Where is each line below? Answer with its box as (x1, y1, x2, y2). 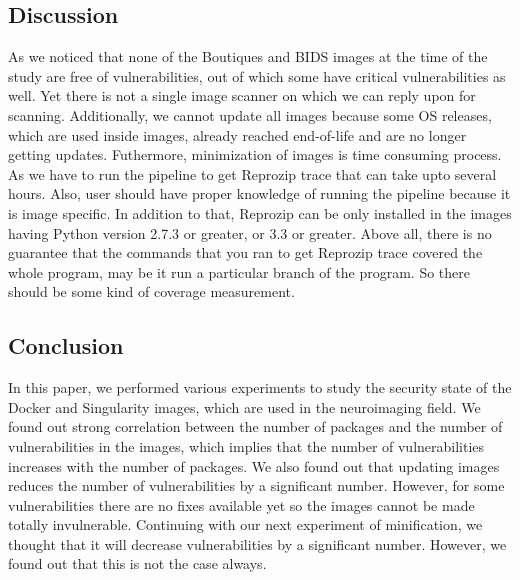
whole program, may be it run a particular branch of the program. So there (8, 261, 470, 282)
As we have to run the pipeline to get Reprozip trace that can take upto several (8, 163, 497, 184)
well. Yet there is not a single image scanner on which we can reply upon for (8, 85, 476, 106)
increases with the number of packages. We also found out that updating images (8, 455, 500, 476)
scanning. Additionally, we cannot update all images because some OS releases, (8, 104, 492, 125)
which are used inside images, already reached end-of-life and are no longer (8, 124, 467, 145)
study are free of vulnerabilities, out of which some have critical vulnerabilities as (8, 65, 506, 86)
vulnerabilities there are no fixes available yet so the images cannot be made (8, 494, 475, 515)
